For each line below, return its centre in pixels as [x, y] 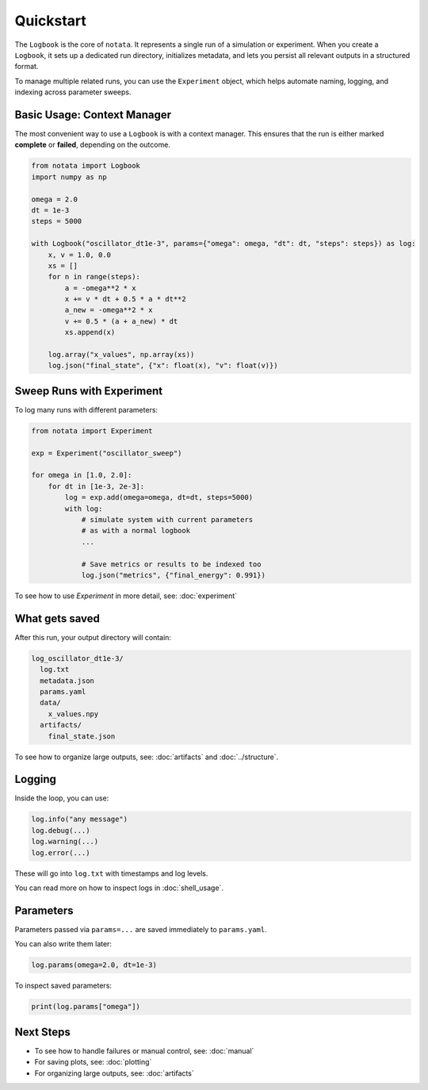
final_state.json [82, 736]
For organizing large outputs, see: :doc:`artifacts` [114, 1073]
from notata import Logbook [86, 166]
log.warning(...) [65, 842]
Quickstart [51, 21]
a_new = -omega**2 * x [109, 310]
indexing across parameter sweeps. [73, 92]
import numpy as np [69, 177]
